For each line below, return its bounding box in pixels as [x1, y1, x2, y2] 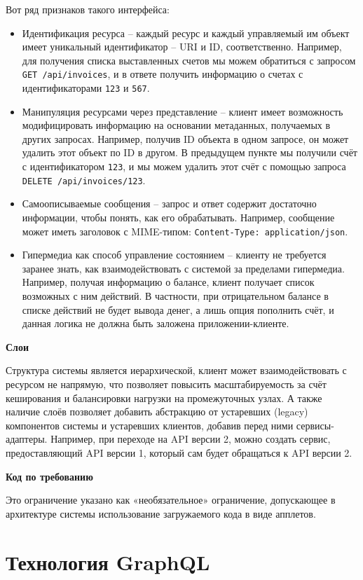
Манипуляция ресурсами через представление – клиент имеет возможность [22, 104, 343, 118]
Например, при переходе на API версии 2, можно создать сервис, [50, 431, 331, 446]
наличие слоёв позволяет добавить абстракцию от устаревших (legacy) [6, 404, 308, 419]
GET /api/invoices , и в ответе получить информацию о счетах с [22, 67, 303, 81]
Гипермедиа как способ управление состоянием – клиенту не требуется [22, 247, 327, 262]
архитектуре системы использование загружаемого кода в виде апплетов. [6, 506, 316, 520]
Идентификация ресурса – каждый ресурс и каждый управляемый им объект [22, 25, 350, 40]
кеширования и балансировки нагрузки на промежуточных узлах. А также [6, 390, 322, 405]
